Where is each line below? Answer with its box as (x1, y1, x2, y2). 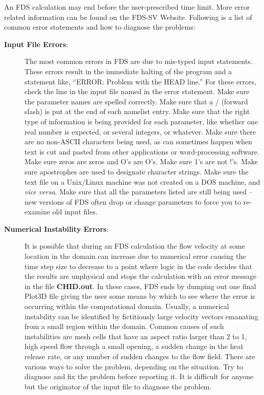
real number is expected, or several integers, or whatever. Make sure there (25, 126, 256, 137)
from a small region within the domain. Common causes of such (25, 321, 224, 332)
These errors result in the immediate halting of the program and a (25, 65, 232, 76)
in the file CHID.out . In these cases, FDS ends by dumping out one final (25, 280, 256, 291)
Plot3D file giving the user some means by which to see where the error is (25, 291, 255, 301)
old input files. (52, 206, 98, 217)
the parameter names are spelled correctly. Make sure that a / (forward (25, 96, 248, 106)
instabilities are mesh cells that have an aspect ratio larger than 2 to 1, (25, 331, 247, 341)
